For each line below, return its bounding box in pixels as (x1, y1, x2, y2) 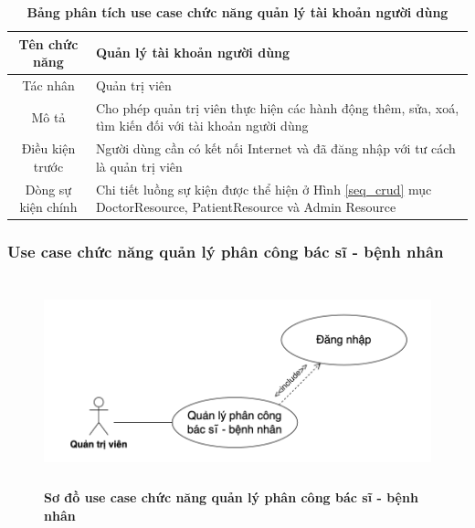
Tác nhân (22, 76, 75, 95)
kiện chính (19, 197, 78, 216)
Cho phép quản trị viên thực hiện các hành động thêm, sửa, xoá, (95, 98, 459, 117)
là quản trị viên (95, 156, 183, 175)
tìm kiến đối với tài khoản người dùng (95, 116, 309, 135)
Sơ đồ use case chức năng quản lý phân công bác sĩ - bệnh (44, 488, 418, 507)
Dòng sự (25, 179, 72, 198)
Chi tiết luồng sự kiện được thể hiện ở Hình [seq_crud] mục (95, 179, 432, 198)
